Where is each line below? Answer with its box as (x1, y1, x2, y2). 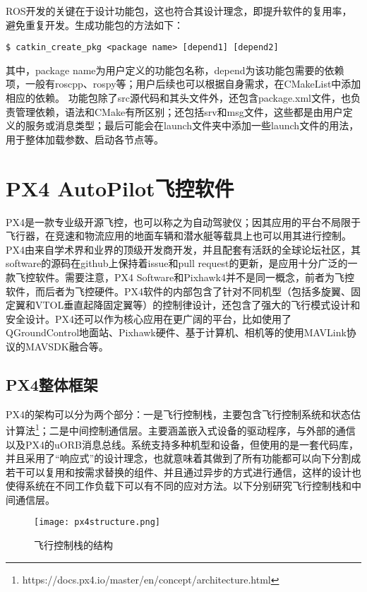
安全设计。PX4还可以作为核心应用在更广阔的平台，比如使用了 (6, 311, 292, 326)
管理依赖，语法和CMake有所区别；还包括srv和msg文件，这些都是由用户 (15, 104, 343, 119)
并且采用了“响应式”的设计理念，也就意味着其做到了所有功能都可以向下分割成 (6, 451, 361, 466)
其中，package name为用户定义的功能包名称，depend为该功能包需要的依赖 (6, 62, 344, 77)
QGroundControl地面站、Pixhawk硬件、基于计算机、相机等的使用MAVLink (6, 325, 347, 340)
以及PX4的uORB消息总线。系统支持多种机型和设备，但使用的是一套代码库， (6, 437, 359, 451)
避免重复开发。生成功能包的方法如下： (6, 17, 183, 32)
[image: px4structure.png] (34, 517, 160, 528)
